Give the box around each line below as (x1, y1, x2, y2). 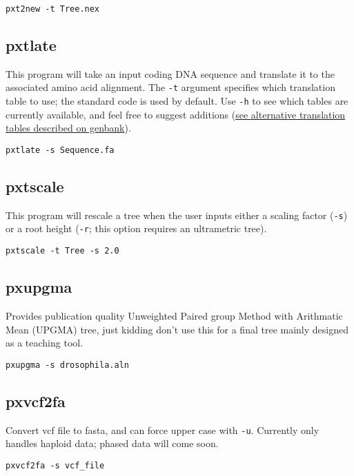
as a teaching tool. (6, 335, 83, 350)
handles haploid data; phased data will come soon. (6, 436, 219, 451)
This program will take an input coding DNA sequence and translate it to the (6, 66, 335, 81)
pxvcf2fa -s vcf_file (6, 460, 105, 470)
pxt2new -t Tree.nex (6, 4, 100, 14)
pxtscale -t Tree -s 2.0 (6, 246, 119, 256)
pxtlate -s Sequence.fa (6, 145, 115, 155)
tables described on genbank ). (6, 121, 131, 135)
